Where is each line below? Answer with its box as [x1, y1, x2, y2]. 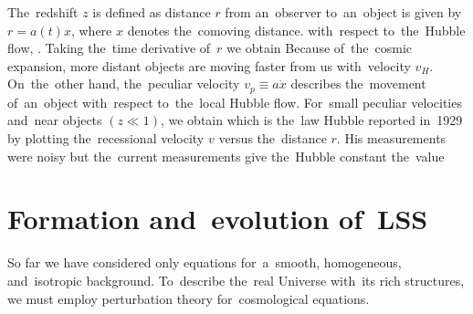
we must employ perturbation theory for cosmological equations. [7, 288, 370, 308]
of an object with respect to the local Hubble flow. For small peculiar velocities [7, 92, 462, 111]
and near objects [7, 110, 102, 130]
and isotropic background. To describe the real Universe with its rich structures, [7, 270, 465, 289]
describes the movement [290, 74, 426, 93]
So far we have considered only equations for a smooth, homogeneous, [7, 253, 402, 272]
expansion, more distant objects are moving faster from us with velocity [7, 56, 411, 75]
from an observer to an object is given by [225, 3, 462, 21]
